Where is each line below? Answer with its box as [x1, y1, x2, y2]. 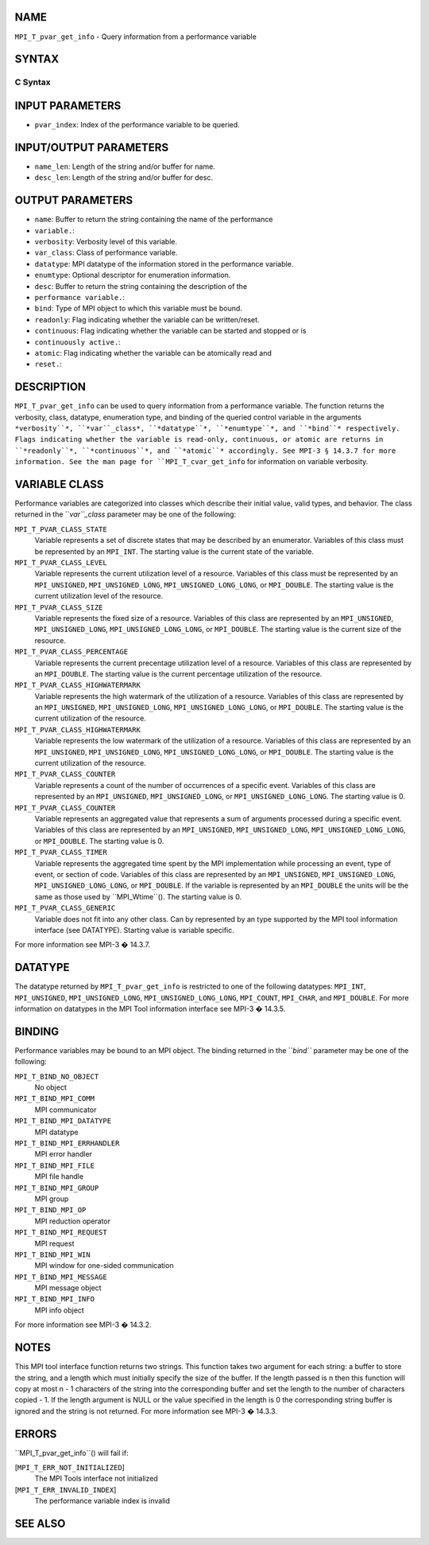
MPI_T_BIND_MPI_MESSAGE [14, 1272, 107, 1282]
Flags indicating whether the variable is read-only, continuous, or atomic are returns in [14, 435, 384, 444]
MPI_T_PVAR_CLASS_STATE [14, 525, 107, 533]
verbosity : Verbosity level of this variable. [34, 236, 178, 246]
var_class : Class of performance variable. [34, 248, 178, 258]
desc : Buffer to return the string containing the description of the [34, 281, 248, 291]
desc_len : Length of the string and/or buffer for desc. [34, 173, 214, 182]
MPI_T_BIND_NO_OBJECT [14, 1071, 99, 1081]
